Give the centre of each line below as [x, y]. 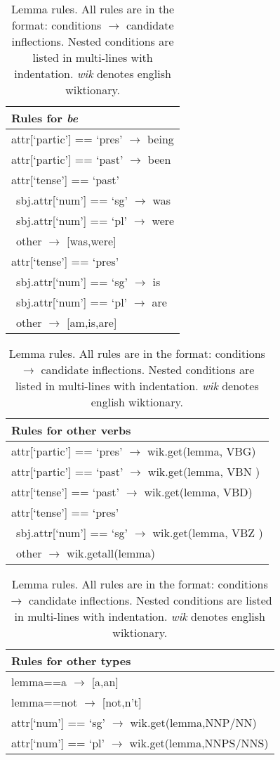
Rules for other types [71, 661]
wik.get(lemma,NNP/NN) [193, 722]
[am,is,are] [92, 322]
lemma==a [39, 682]
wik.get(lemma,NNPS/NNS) [199, 743]
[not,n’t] [122, 702]
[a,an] [105, 682]
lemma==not [45, 702]
